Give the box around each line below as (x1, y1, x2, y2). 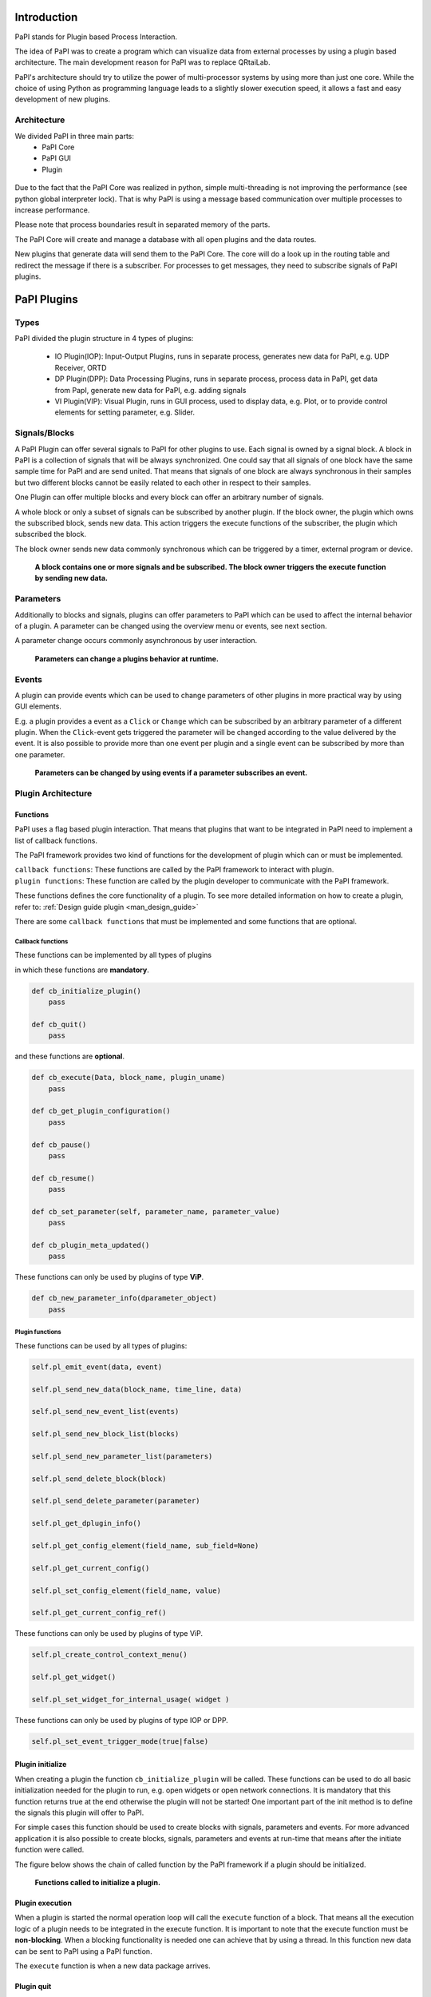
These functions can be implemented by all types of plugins (14, 951, 212, 960)
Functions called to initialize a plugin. (34, 1877, 161, 1887)
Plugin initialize (14, 1760, 67, 1769)
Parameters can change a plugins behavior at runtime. (34, 653, 219, 663)
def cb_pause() (31, 1140, 91, 1149)
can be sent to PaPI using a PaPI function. (14, 1946, 152, 1956)
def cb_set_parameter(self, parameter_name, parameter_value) (31, 1207, 280, 1216)
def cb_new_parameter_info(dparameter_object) (31, 1294, 217, 1303)
